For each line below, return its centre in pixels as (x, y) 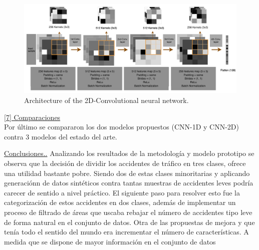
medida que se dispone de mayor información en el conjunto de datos (110, 241)
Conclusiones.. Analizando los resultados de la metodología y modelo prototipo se (129, 153)
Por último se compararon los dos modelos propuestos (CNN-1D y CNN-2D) (121, 127)
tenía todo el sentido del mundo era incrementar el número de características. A (126, 232)
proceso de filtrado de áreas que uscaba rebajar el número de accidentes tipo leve (128, 212)
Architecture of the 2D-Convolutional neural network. (106, 100)
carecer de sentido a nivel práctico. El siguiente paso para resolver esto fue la (122, 192)
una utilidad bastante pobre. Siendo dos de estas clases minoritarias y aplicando (127, 173)
